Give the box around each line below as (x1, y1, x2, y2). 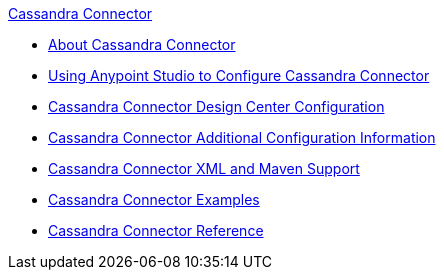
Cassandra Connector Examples (48, 191, 260, 208)
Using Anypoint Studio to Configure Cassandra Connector (48, 67, 430, 84)
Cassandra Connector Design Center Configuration (48, 98, 385, 115)
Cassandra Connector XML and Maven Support (48, 160, 360, 177)
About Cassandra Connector (48, 36, 236, 53)
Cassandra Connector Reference (48, 222, 264, 239)
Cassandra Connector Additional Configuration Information (48, 129, 436, 146)
